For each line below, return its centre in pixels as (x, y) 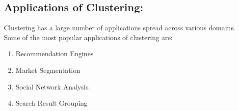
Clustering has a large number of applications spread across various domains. (120, 28)
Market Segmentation (48, 70)
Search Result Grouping (52, 103)
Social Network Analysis (52, 86)
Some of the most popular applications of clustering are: (88, 37)
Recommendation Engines (54, 54)
